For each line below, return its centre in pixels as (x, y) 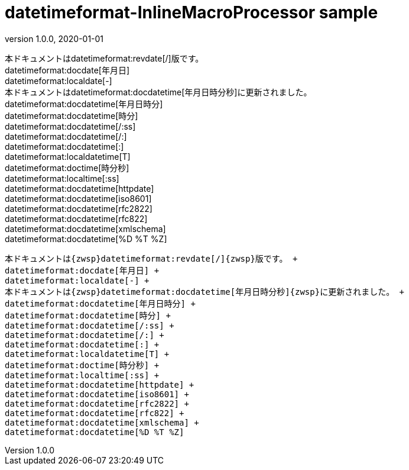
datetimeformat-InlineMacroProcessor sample (191, 12)
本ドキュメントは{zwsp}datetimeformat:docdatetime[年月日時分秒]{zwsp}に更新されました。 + (205, 292)
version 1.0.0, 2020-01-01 (54, 38)
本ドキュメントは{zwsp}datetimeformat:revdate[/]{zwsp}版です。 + (151, 258)
